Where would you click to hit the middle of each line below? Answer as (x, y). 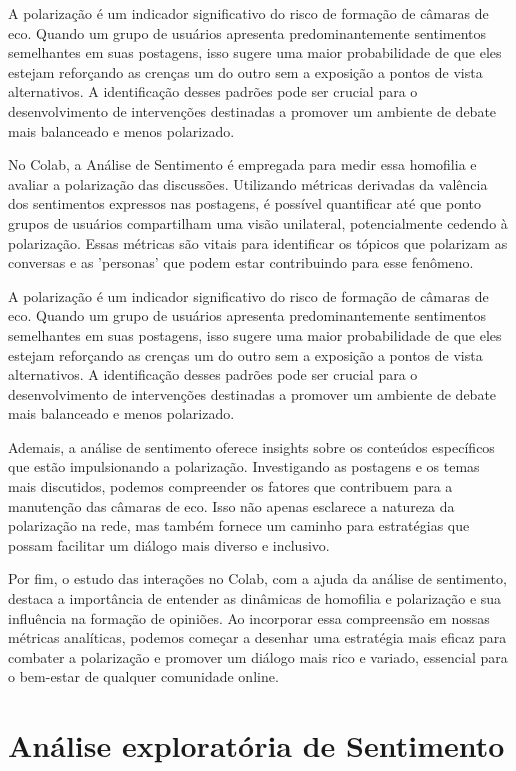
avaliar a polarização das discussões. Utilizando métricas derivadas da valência (248, 183)
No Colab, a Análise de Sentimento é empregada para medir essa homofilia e (242, 164)
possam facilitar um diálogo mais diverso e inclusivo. (169, 544)
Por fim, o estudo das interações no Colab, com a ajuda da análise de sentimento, (257, 578)
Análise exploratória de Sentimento (256, 745)
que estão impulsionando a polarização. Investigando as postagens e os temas (244, 466)
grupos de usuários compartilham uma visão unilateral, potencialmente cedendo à (258, 222)
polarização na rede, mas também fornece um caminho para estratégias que (239, 525)
